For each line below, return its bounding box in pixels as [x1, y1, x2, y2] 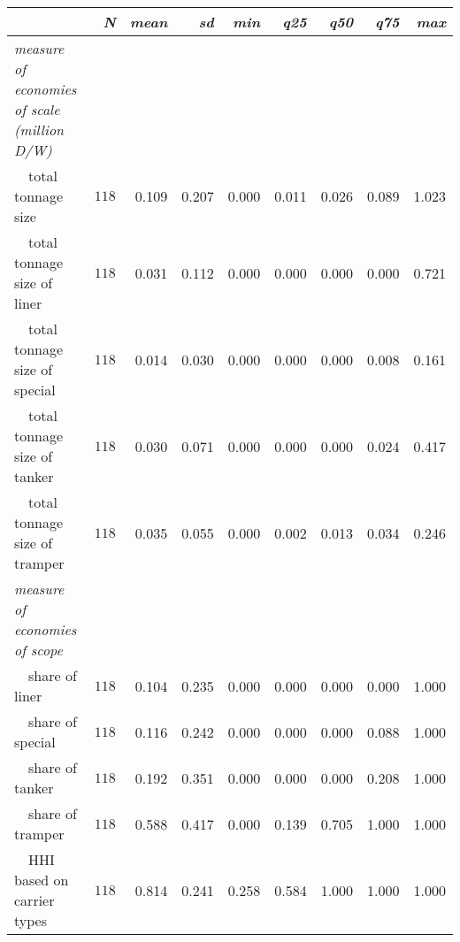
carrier [14, 890, 55, 910]
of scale [14, 99, 60, 119]
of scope [14, 639, 63, 660]
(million [14, 119, 65, 140]
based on [14, 869, 69, 890]
